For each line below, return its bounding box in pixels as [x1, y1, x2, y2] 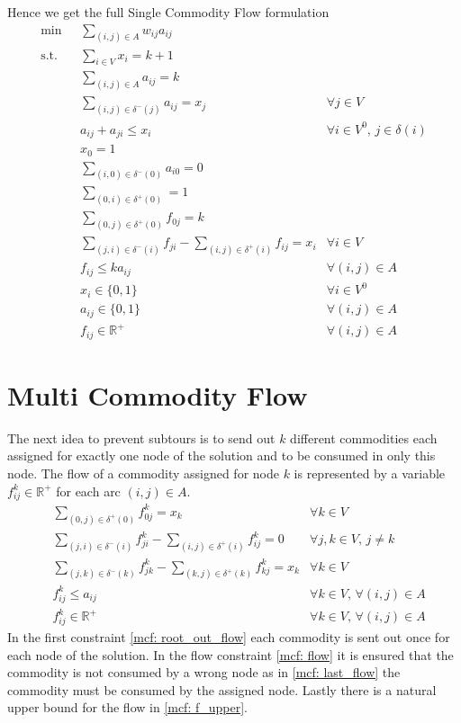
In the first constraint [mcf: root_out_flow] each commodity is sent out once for [7, 627, 450, 646]
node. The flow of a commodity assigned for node [7, 463, 279, 482]
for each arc [56, 481, 121, 500]
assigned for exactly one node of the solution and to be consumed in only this [7, 446, 436, 465]
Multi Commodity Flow [7, 376, 308, 413]
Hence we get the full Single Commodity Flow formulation [7, 3, 330, 21]
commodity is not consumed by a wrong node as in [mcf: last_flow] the [7, 663, 401, 682]
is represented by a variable [294, 463, 446, 482]
